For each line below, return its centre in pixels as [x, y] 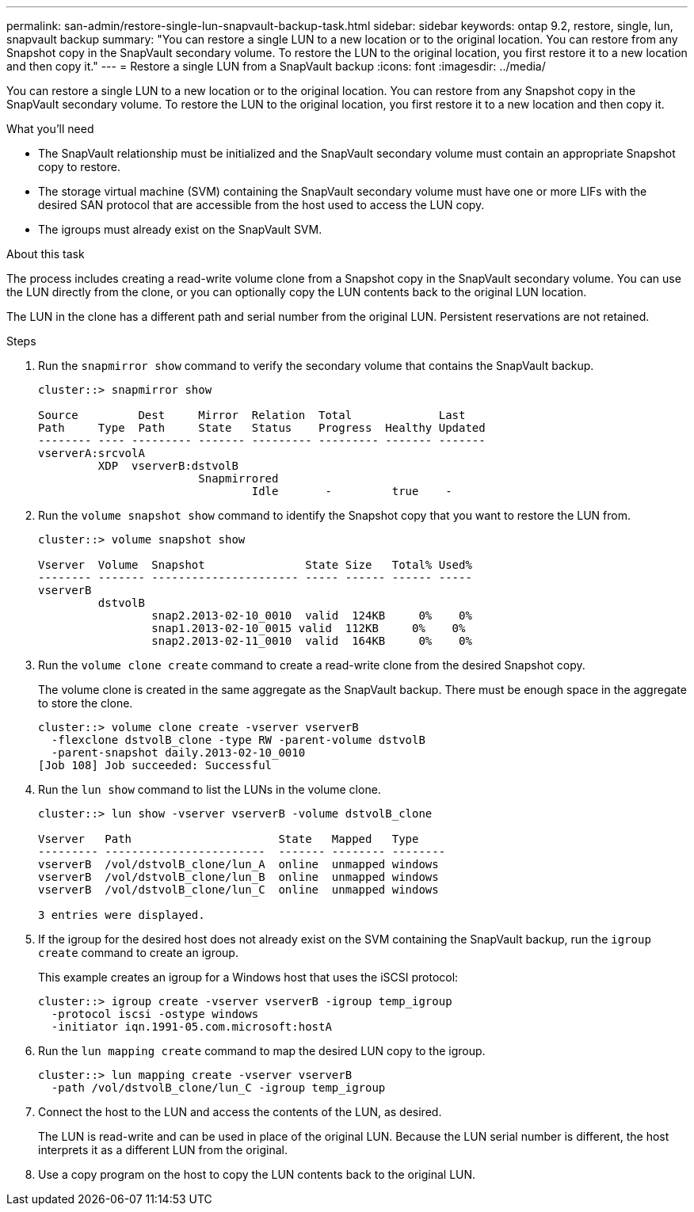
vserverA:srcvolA [92, 453]
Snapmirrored [238, 478]
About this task [46, 254]
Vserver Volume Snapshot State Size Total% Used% [255, 565]
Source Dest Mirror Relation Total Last [252, 415]
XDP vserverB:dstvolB [168, 466]
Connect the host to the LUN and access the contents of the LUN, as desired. [240, 1112]
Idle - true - [352, 491]
